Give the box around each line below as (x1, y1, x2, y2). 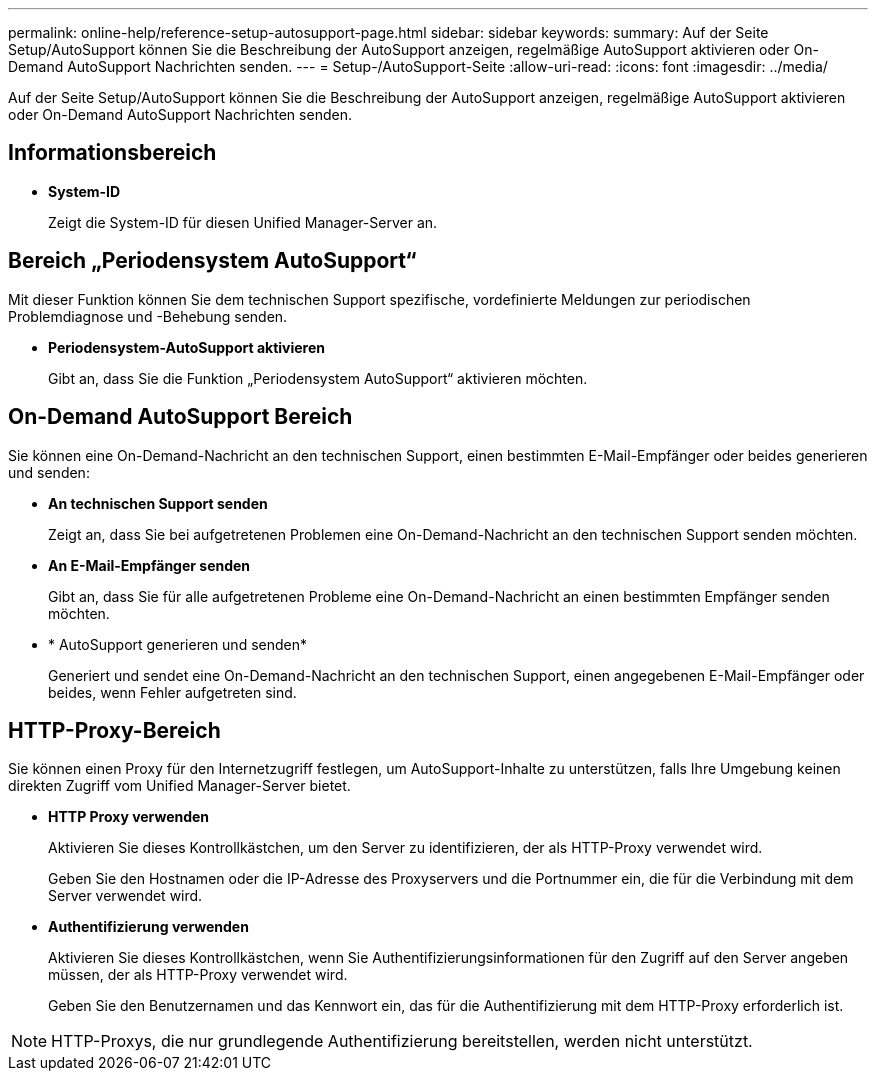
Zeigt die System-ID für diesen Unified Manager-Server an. (48, 213, 438, 231)
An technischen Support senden (48, 494, 268, 512)
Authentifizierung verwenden (48, 918, 249, 936)
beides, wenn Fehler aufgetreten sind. (48, 683, 297, 701)
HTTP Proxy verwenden (48, 808, 210, 826)
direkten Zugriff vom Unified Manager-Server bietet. (8, 777, 351, 795)
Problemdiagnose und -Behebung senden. (8, 307, 288, 325)
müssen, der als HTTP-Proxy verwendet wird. (48, 966, 348, 984)
